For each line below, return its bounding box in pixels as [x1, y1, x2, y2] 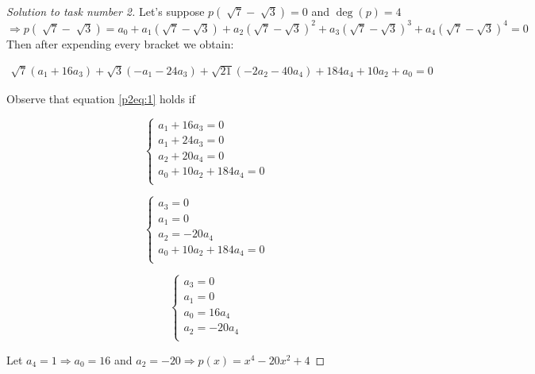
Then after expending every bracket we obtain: [6, 35, 234, 52]
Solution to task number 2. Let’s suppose [6, 3, 205, 19]
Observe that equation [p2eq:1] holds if [6, 90, 195, 106]
